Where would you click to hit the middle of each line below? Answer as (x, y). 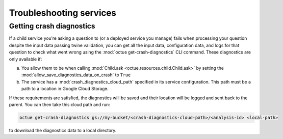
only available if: (26, 59)
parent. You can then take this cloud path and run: (60, 104)
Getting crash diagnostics (52, 26)
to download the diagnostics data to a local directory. (63, 130)
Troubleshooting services (63, 13)
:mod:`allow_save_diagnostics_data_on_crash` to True (76, 75)
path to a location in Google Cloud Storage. (65, 89)
